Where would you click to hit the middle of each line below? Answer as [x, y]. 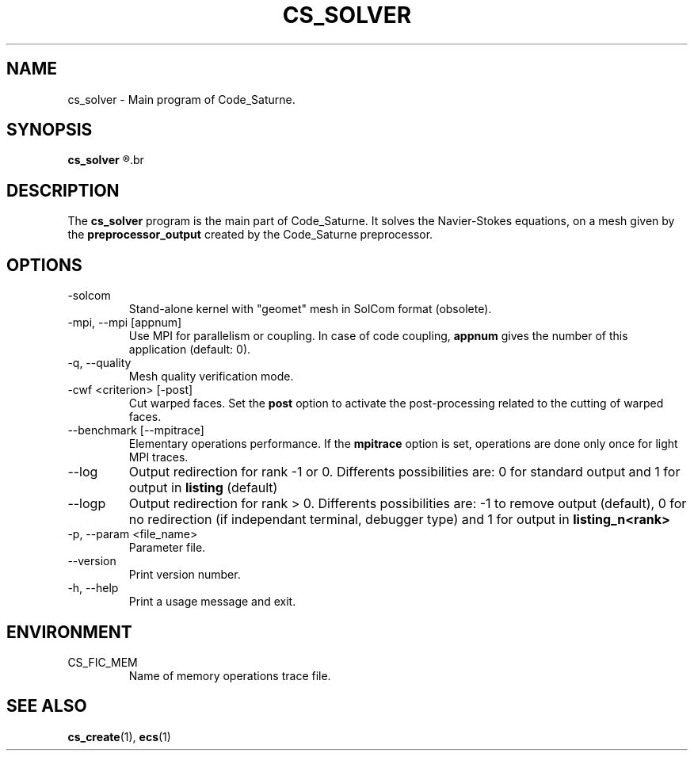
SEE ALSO [47, 706]
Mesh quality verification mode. [211, 377]
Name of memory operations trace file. [230, 675]
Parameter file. [167, 548]
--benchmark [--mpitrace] [136, 430]
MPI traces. [158, 457]
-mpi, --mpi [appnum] [125, 323]
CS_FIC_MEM [103, 662]
